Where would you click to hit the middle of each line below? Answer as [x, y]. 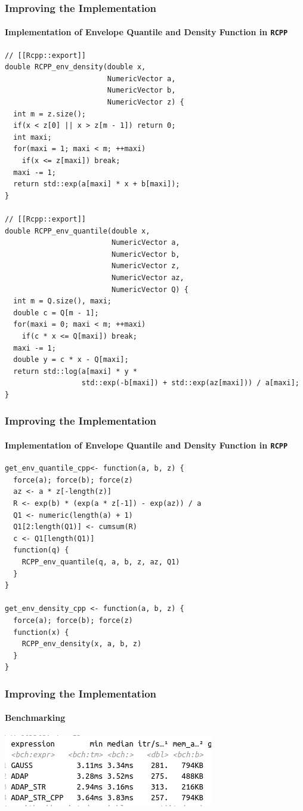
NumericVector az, [148, 277]
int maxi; [33, 137]
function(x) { [41, 632]
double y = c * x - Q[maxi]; [71, 360]
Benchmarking [35, 718]
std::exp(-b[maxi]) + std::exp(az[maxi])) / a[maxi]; [190, 383]
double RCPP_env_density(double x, [75, 67]
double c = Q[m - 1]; [56, 313]
